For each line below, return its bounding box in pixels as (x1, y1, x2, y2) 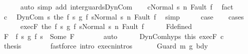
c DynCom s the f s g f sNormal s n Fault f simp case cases (4, 11, 244, 21)
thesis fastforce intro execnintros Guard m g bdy (4, 40, 208, 51)
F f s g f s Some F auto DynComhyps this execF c (4, 30, 224, 41)
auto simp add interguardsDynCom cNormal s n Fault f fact (20, 1, 233, 11)
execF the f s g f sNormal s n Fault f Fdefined (20, 21, 192, 31)
